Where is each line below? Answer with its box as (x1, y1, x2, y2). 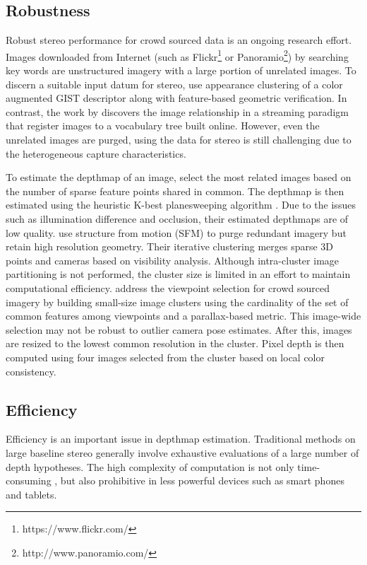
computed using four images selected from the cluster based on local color (6, 349, 325, 364)
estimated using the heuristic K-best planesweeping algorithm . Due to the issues (6, 197, 356, 212)
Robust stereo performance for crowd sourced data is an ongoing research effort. (6, 33, 352, 47)
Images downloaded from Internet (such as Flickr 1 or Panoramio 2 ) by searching (6, 47, 349, 64)
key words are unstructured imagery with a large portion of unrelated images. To (6, 63, 356, 78)
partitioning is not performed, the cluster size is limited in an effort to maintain (6, 267, 351, 281)
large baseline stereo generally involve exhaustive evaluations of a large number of (6, 445, 359, 460)
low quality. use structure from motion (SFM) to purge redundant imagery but (6, 225, 347, 240)
